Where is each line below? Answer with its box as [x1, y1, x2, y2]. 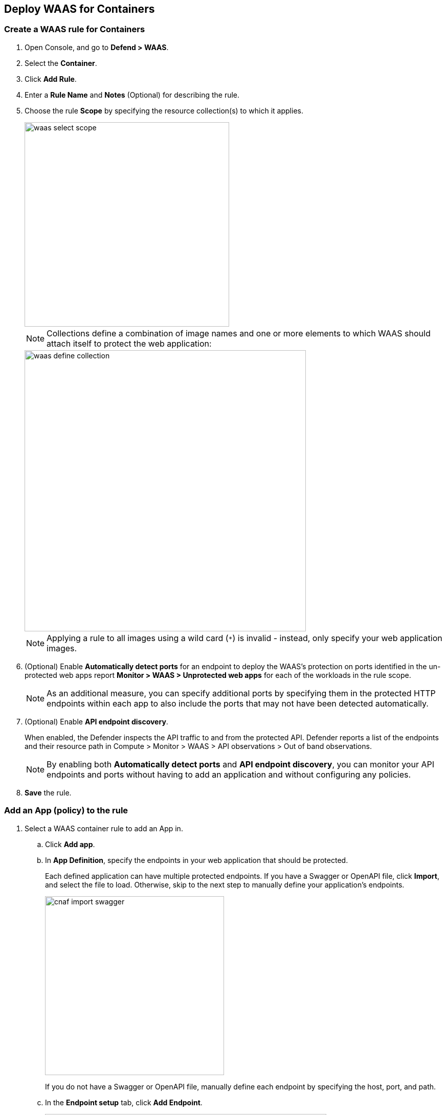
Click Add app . [45, 839, 95, 849]
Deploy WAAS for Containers [4, 3, 155, 15]
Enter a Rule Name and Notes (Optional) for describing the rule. [25, 90, 240, 99]
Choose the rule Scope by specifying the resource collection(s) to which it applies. [25, 106, 303, 115]
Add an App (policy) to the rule [4, 805, 128, 816]
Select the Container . [25, 58, 97, 67]
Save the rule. [25, 788, 72, 797]
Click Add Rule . [25, 74, 77, 83]
